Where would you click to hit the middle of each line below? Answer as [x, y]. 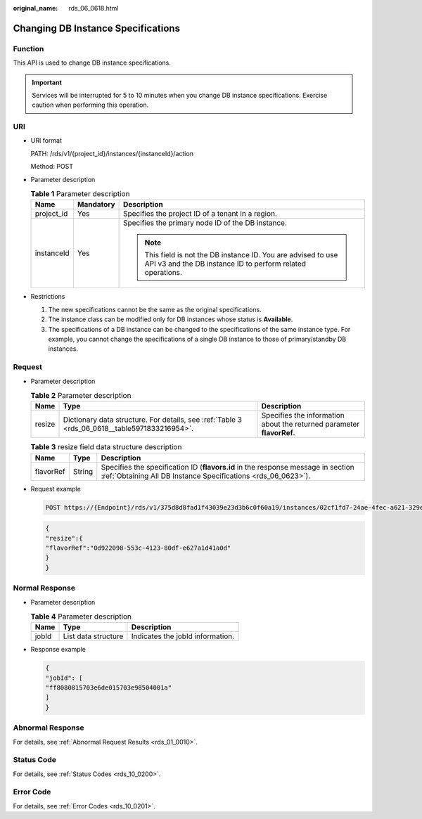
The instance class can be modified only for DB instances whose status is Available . [171, 319]
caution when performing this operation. [90, 105]
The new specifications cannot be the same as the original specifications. [155, 309]
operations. [164, 273]
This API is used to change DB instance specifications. [92, 63]
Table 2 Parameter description [81, 396]
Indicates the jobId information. [183, 636]
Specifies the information [303, 415]
